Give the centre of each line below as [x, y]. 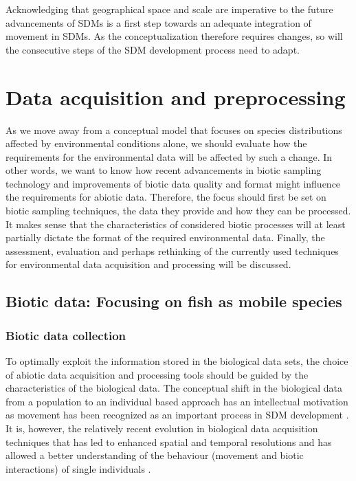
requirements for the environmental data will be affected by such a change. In [169, 156]
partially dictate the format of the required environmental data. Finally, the [165, 237]
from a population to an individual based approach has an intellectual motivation [177, 401]
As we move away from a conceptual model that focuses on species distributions [174, 130]
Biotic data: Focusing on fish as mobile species [174, 301]
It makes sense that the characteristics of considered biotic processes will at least [176, 224]
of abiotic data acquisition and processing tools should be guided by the [157, 374]
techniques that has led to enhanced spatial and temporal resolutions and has [169, 441]
